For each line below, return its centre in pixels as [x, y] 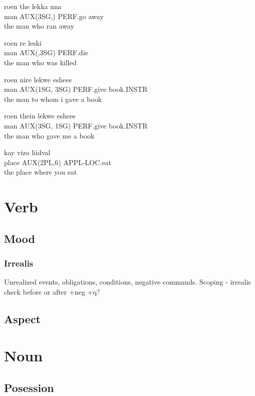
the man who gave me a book [49, 135]
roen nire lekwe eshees [38, 79]
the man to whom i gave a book [53, 99]
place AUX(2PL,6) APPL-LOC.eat [58, 162]
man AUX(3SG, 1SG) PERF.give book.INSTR [76, 125]
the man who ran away [39, 26]
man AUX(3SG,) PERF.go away [54, 16]
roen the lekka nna [33, 6]
